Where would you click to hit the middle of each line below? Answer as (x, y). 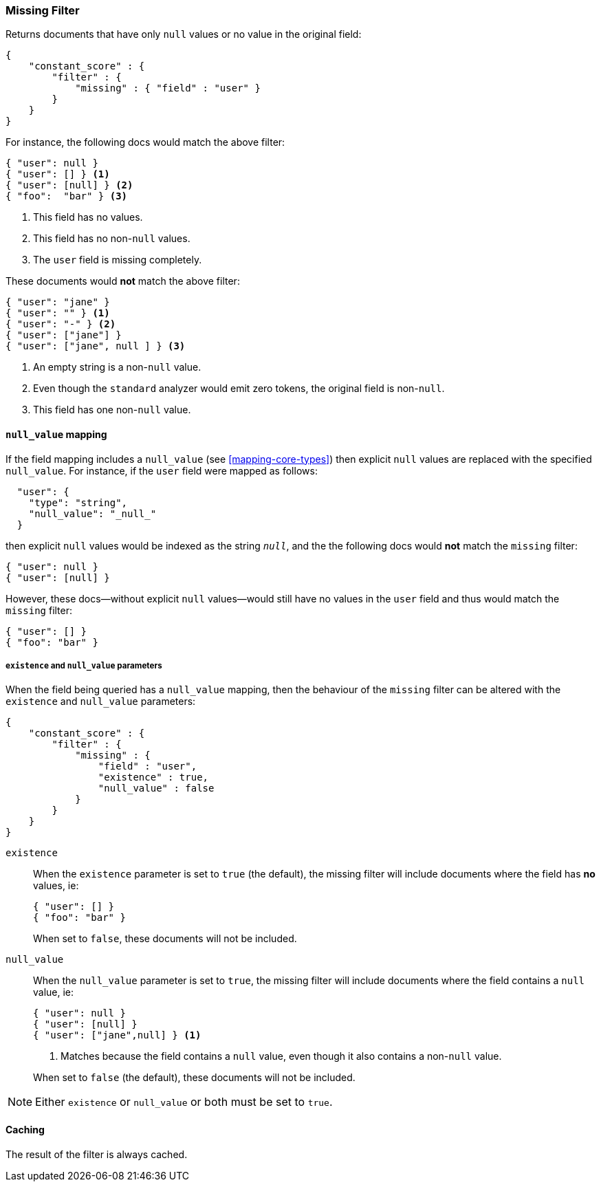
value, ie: (54, 992)
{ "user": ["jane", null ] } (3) (96, 346)
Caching (25, 1129)
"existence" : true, (153, 777)
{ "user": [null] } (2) (69, 185)
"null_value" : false (156, 788)
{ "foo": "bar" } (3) (67, 196)
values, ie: (56, 886)
